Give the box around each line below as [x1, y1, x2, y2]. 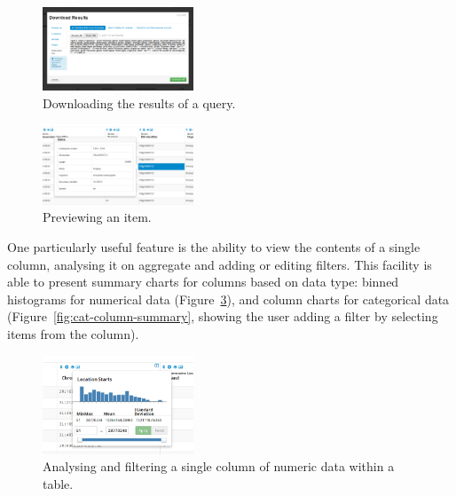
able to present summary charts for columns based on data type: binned [7, 272, 399, 291]
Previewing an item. [43, 208, 152, 226]
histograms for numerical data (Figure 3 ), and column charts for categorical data [7, 289, 450, 308]
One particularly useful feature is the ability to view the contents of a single [7, 237, 421, 256]
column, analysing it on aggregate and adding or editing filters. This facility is [7, 255, 432, 273]
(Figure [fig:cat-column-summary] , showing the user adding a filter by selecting [7, 307, 438, 326]
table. [43, 474, 74, 492]
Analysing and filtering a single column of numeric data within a [43, 457, 395, 476]
